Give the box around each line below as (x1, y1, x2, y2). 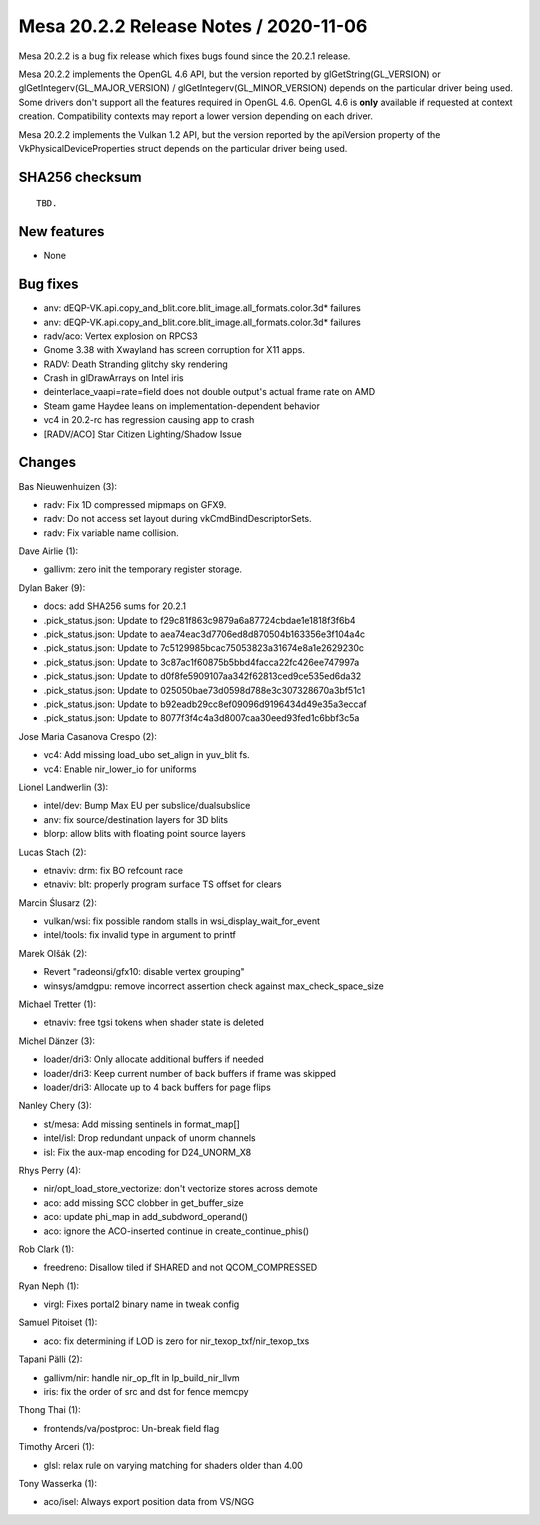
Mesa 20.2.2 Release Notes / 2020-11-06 (18, 15, 368, 37)
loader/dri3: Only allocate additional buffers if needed (43, 1053, 264, 1065)
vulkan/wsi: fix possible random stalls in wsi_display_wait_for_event (43, 915, 320, 927)
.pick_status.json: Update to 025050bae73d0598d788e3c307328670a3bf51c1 (43, 684, 366, 696)
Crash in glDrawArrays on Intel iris (43, 372, 184, 384)
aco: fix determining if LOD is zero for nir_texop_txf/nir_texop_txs (43, 1335, 310, 1347)
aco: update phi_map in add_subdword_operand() (43, 1211, 249, 1223)
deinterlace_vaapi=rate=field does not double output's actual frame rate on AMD (43, 386, 375, 398)
